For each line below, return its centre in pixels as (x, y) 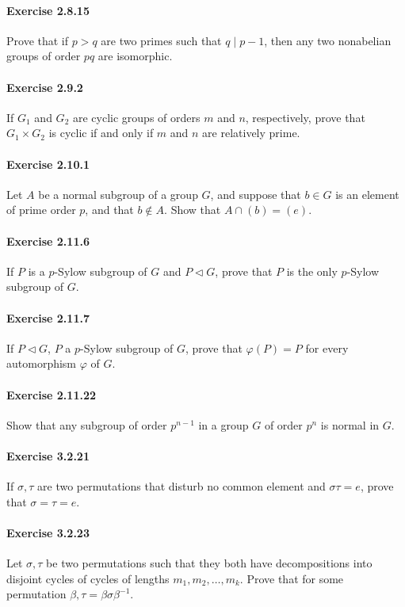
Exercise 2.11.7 (48, 317)
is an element (367, 194)
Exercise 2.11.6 (48, 241)
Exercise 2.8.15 (48, 10)
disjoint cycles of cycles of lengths (88, 578)
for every (327, 347)
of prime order (41, 210)
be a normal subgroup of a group (118, 194)
